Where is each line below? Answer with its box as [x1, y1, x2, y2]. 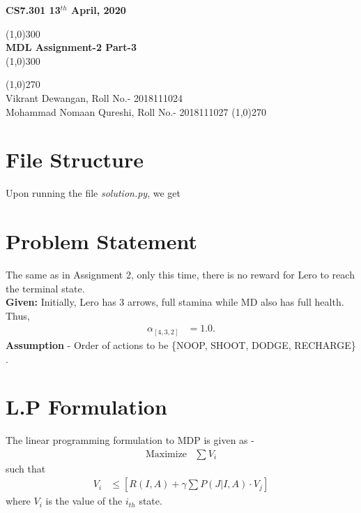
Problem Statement [6, 227, 197, 255]
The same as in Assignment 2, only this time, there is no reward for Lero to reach [6, 267, 355, 281]
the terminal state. [6, 281, 85, 295]
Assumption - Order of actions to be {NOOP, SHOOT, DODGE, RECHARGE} [6, 337, 356, 352]
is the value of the [45, 493, 123, 508]
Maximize [145, 449, 187, 459]
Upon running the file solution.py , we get [6, 186, 180, 200]
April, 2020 [71, 3, 126, 17]
